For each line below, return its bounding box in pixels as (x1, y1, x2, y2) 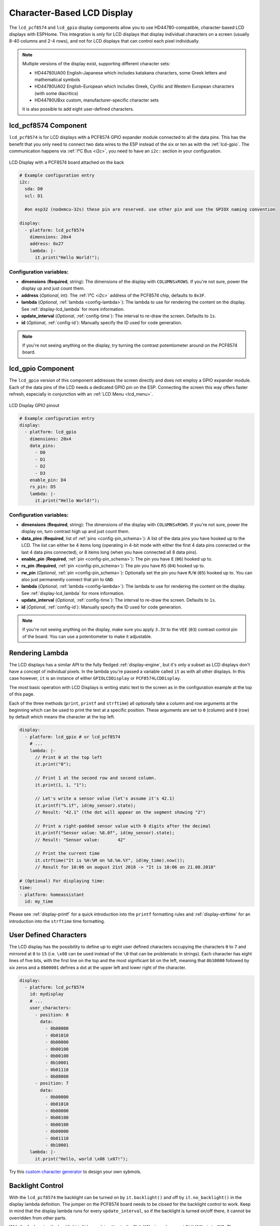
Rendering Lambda (9, 649, 69, 657)
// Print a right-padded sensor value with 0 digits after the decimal (35, 823, 211, 829)
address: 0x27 (29, 241, 64, 247)
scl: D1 (25, 193, 43, 199)
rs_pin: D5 (29, 484, 56, 490)
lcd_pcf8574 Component (9, 122, 87, 130)
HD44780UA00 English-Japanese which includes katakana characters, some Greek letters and (34, 70, 227, 76)
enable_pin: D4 (29, 477, 66, 483)
